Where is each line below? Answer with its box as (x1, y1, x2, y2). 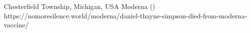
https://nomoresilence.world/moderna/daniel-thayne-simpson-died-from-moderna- (4, 10, 247, 20)
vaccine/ (4, 20, 29, 30)
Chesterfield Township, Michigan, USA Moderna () (4, 1, 156, 11)
